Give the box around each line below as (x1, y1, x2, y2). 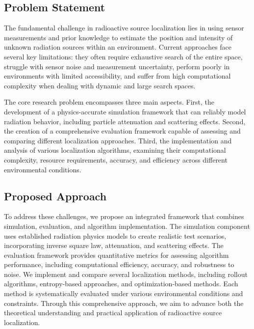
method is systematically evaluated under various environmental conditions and (4, 288, 243, 299)
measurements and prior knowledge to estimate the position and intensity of (4, 32, 233, 42)
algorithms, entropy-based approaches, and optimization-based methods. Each (4, 278, 238, 289)
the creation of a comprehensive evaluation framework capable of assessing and (4, 126, 241, 136)
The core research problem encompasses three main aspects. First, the (4, 97, 215, 107)
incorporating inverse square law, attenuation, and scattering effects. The (4, 240, 224, 250)
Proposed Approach (4, 188, 107, 203)
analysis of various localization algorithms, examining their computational (4, 145, 226, 155)
